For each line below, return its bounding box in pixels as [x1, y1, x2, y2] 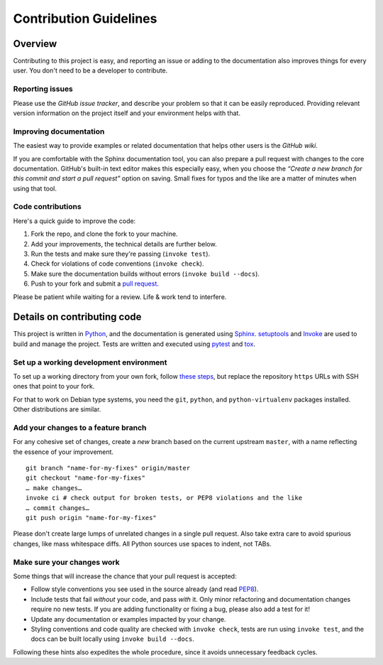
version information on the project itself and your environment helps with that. [13, 109, 241, 117]
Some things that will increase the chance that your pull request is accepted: [13, 572, 237, 580]
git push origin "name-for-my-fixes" [26, 514, 157, 522]
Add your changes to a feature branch [13, 423, 147, 433]
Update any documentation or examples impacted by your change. [30, 615, 226, 623]
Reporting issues [13, 84, 74, 94]
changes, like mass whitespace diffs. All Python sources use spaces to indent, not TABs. [13, 539, 272, 548]
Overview [13, 38, 57, 50]
